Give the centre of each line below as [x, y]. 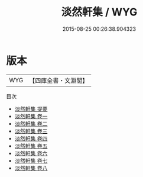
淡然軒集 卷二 [31, 123]
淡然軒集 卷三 [31, 131]
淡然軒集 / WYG [99, 12]
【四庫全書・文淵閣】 [59, 81]
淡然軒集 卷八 [31, 168]
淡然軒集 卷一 [31, 116]
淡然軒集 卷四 [31, 138]
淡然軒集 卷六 [31, 153]
